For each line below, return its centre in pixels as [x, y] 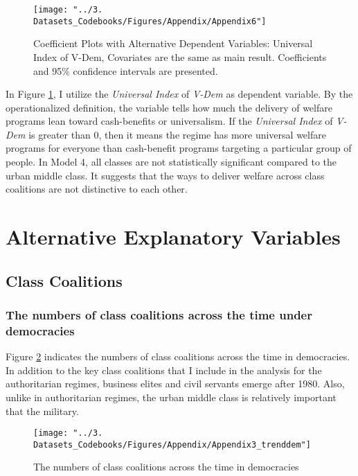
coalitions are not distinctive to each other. [97, 189]
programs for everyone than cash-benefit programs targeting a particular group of [179, 148]
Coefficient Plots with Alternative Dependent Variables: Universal [173, 43]
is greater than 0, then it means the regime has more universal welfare [177, 134]
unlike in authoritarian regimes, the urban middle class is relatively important [171, 397]
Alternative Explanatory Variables [173, 237]
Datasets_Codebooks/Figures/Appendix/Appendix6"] [150, 21]
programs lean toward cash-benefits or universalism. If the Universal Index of [169, 121]
